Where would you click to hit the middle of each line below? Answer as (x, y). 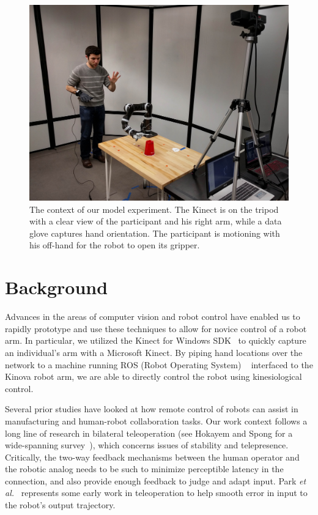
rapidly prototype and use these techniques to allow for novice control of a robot (156, 328)
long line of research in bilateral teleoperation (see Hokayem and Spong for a (149, 433)
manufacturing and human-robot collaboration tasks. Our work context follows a (156, 421)
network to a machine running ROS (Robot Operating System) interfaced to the (159, 364)
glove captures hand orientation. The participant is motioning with (155, 233)
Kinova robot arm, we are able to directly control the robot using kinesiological (153, 376)
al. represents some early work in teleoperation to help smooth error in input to (156, 493)
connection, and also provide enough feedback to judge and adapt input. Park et (156, 480)
